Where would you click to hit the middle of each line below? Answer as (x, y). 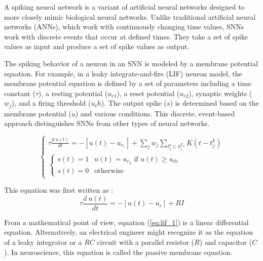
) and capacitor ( (226, 242)
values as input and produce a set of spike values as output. (97, 46)
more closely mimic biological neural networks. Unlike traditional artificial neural (130, 16)
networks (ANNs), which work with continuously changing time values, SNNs (124, 27)
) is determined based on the (214, 103)
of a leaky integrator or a (43, 242)
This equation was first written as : (59, 190)
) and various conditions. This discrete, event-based (155, 113)
